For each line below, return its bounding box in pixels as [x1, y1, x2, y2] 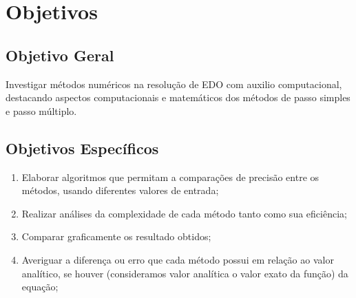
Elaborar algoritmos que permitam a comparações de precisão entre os [21, 169, 320, 184]
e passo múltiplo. [6, 103, 77, 118]
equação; [21, 279, 59, 294]
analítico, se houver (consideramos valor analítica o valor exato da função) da [21, 266, 348, 280]
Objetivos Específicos [6, 137, 159, 158]
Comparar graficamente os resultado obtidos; [21, 229, 211, 244]
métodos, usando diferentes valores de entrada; [21, 183, 219, 198]
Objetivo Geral [6, 44, 114, 65]
